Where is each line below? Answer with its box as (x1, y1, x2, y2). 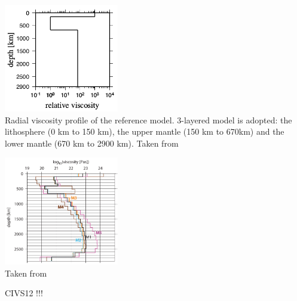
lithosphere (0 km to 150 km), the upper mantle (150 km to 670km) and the (5, 125, 284, 138)
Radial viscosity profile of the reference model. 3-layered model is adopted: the (5, 113, 292, 126)
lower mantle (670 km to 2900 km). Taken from (5, 136, 179, 149)
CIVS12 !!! (5, 287, 43, 299)
